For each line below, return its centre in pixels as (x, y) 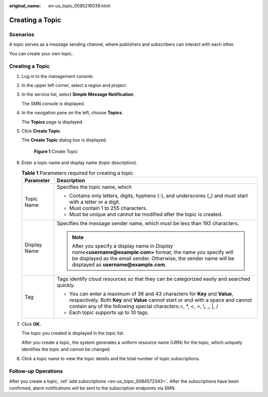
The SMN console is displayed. (53, 103)
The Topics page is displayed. (53, 122)
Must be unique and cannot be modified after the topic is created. (146, 214)
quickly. (66, 285)
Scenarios (22, 34)
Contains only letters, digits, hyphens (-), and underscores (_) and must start (159, 195)
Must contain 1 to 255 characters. (108, 208)
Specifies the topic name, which (94, 187)
